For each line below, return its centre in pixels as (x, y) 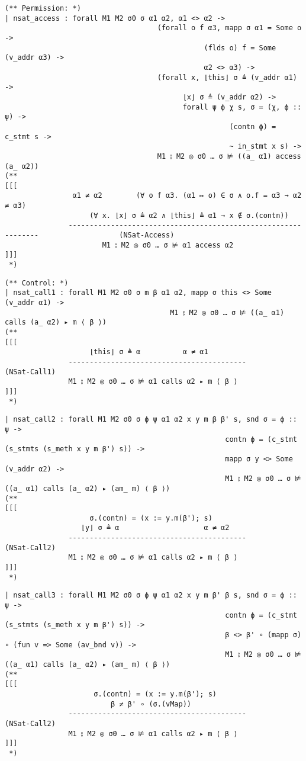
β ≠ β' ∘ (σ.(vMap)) (151, 704)
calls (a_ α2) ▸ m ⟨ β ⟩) (56, 322)
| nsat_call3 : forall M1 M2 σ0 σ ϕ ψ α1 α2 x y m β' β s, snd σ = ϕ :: (151, 595)
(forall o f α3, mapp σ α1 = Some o (229, 28)
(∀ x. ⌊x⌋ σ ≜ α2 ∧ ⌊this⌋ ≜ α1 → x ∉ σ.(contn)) (189, 215)
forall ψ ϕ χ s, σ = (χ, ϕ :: (242, 107)
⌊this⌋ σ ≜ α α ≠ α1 (149, 352)
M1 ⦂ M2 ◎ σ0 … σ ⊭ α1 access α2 (168, 245)
